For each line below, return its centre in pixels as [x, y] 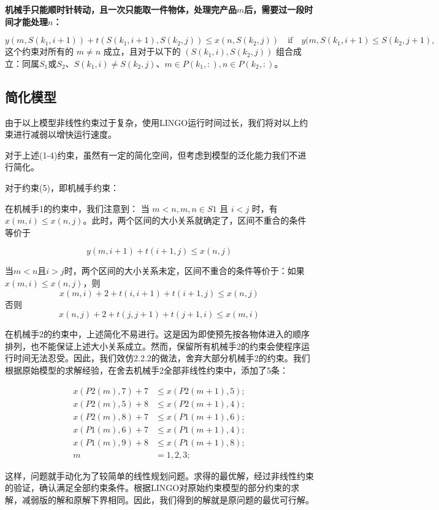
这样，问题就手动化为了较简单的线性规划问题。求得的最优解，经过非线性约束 [159, 475]
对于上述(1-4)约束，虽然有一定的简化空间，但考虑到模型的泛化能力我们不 [151, 155]
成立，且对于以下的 [142, 51]
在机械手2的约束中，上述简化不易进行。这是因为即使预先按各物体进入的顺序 [157, 334]
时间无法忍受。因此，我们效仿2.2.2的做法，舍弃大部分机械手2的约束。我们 [162, 358]
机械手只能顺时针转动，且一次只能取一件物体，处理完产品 [121, 9]
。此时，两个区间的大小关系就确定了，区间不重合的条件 [195, 220]
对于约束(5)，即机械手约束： [62, 187]
